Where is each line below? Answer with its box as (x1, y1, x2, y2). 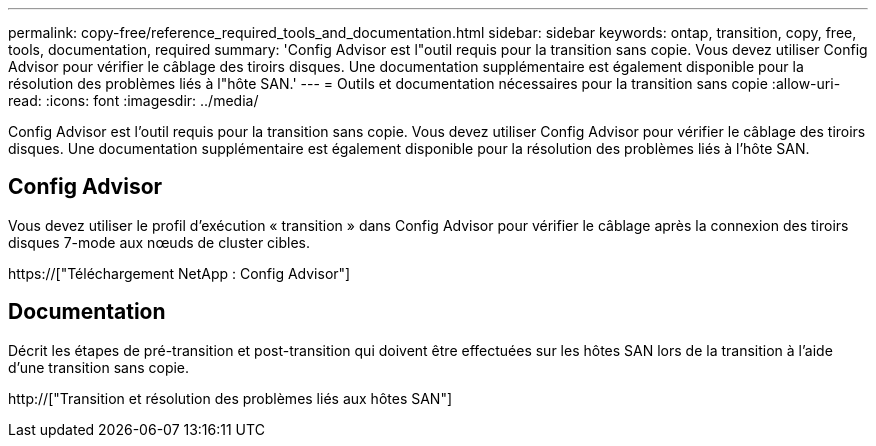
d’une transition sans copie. (8, 358, 190, 376)
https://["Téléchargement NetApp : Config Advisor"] (8, 264, 351, 282)
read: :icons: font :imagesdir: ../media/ (8, 92, 259, 109)
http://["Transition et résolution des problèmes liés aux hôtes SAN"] (8, 389, 453, 407)
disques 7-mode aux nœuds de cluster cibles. (8, 233, 311, 251)
